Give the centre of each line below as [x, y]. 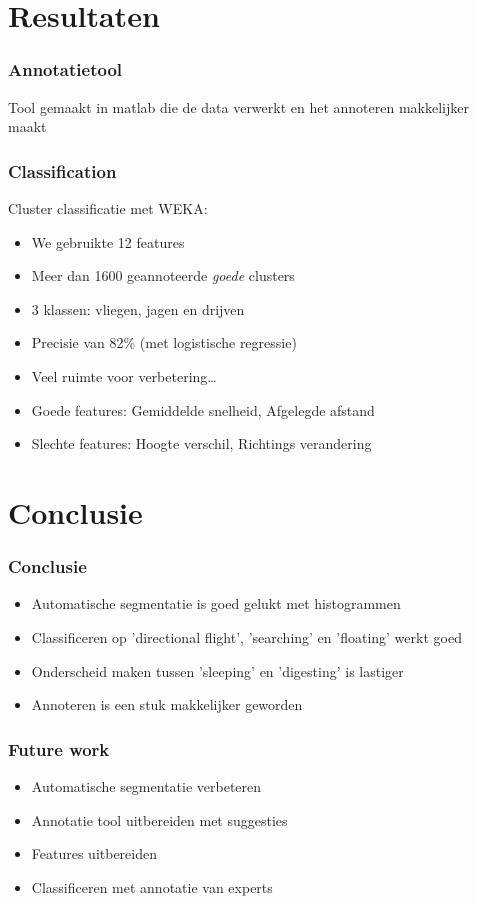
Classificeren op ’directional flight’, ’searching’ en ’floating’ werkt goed [246, 636]
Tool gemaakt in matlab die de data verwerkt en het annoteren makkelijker [238, 106]
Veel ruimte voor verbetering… [124, 375]
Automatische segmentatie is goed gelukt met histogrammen [216, 603]
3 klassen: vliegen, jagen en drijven [138, 308]
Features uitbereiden [94, 853]
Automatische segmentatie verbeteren [146, 785]
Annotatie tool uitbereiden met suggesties [159, 819]
